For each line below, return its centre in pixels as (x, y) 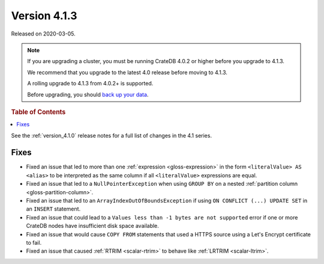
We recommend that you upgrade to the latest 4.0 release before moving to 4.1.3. (127, 72)
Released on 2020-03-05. (43, 34)
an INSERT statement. (53, 209)
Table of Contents (38, 112)
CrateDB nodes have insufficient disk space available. (92, 226)
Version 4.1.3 (44, 16)
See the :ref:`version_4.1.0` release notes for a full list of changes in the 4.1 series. (112, 135)
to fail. (34, 242)
